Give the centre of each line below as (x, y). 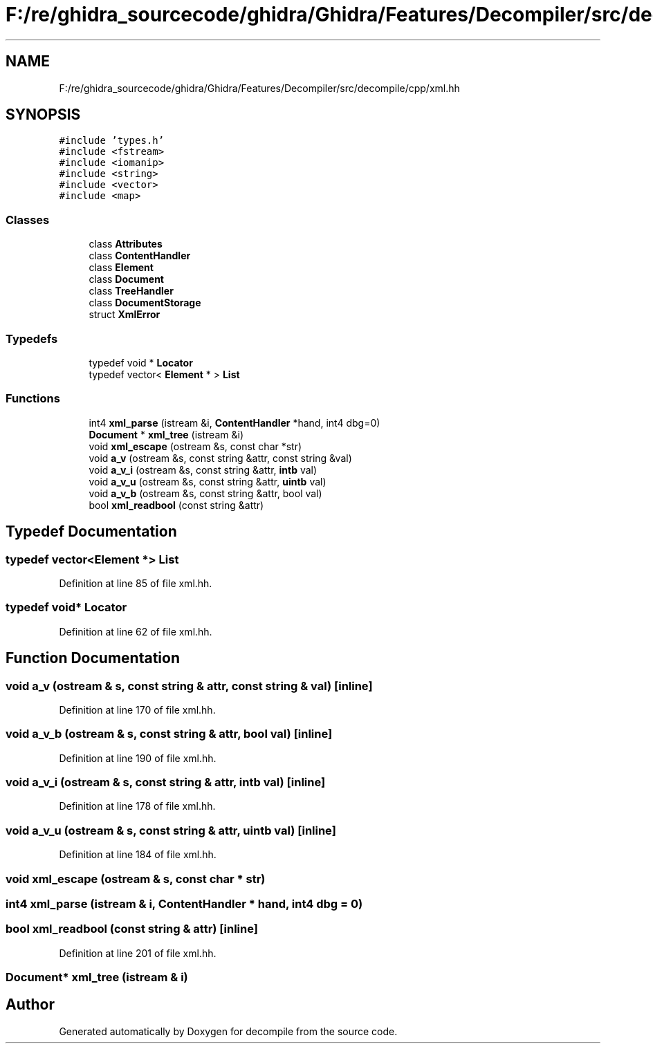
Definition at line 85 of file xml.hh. (136, 583)
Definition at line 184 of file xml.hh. (138, 855)
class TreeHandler (131, 291)
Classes (28, 220)
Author (30, 1005)
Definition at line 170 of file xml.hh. (137, 709)
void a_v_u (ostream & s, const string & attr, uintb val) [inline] (171, 830)
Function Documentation (93, 658)
